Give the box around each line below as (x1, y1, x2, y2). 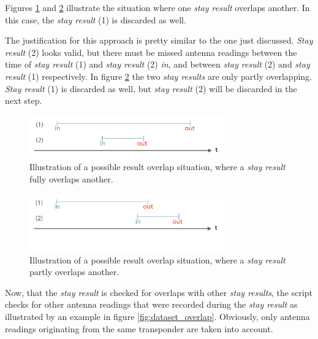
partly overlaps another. (29, 265, 119, 278)
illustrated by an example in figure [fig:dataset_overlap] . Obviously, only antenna (5, 310, 310, 323)
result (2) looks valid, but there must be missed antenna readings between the (5, 45, 297, 58)
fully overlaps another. (29, 173, 113, 185)
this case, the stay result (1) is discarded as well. (5, 13, 186, 26)
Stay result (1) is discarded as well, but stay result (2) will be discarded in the (5, 82, 297, 95)
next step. (5, 94, 42, 107)
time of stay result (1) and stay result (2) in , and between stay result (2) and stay (5, 58, 310, 71)
